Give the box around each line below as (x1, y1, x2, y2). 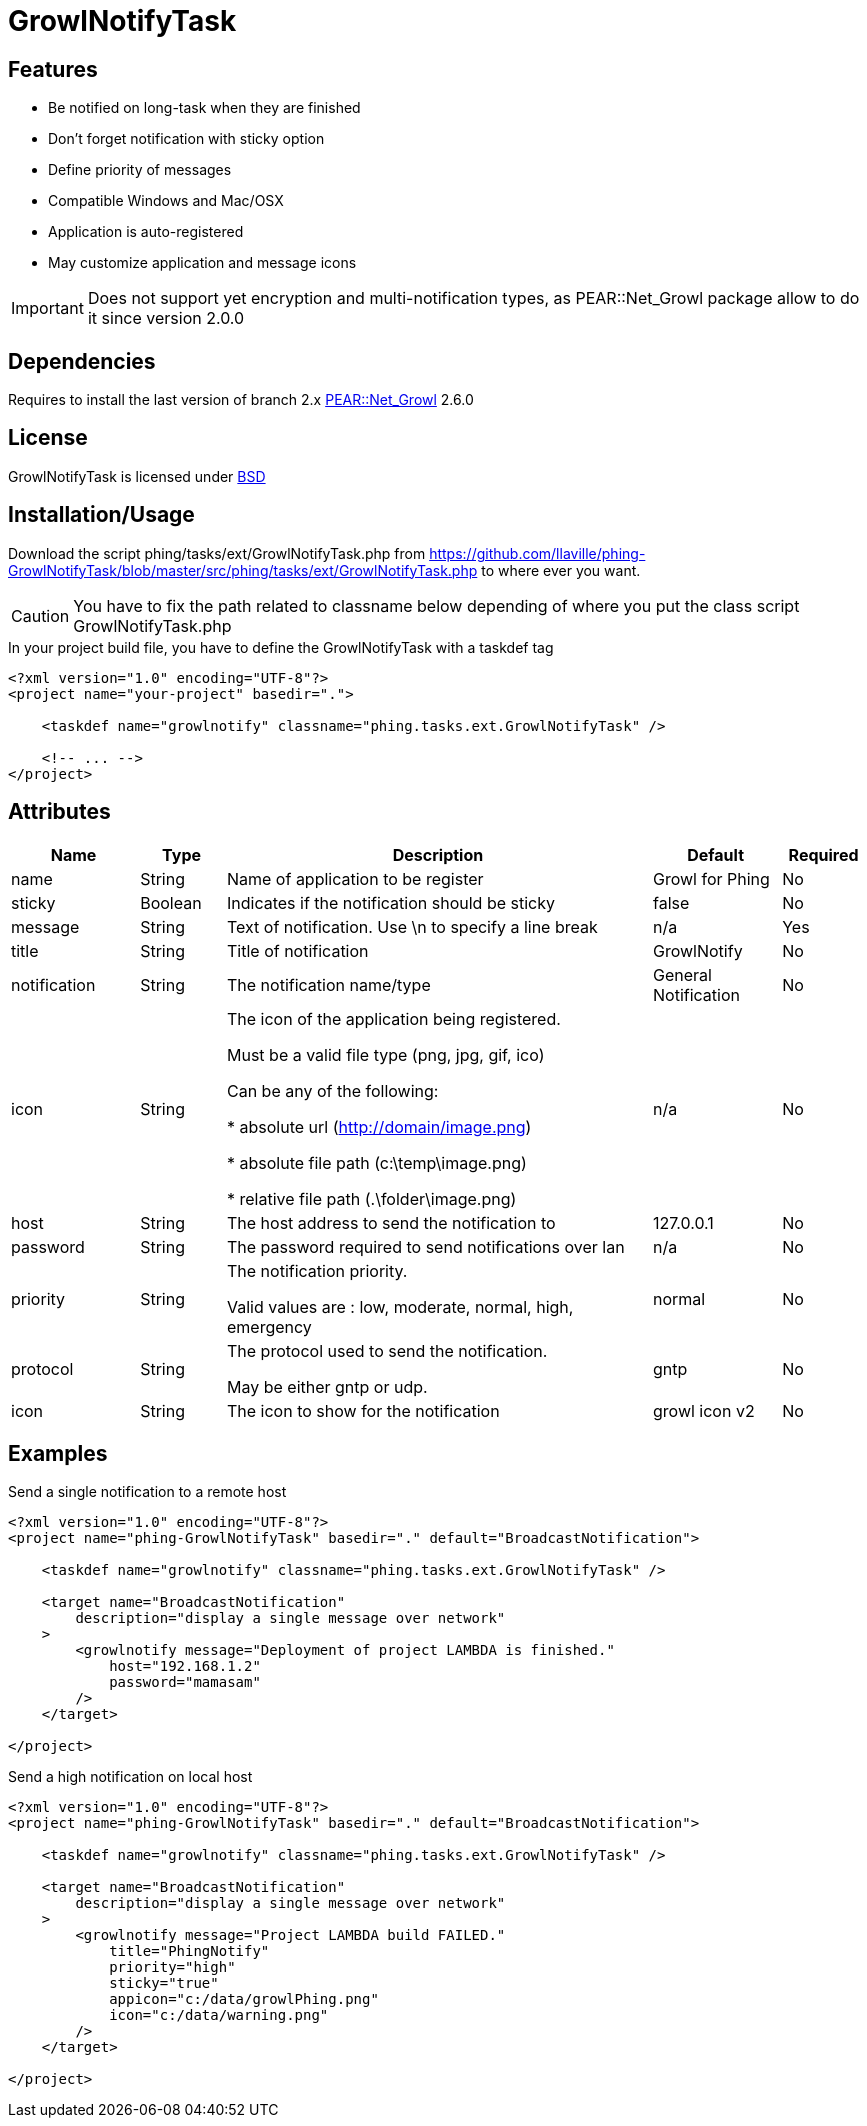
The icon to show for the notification (226, 1400, 500, 1421)
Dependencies (8, 348, 156, 374)
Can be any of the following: (226, 1080, 439, 1101)
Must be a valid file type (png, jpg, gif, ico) (226, 1044, 545, 1065)
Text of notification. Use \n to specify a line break (226, 916, 598, 937)
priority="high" (109, 1959, 236, 1976)
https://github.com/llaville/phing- (429, 544, 646, 562)
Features (8, 56, 98, 82)
